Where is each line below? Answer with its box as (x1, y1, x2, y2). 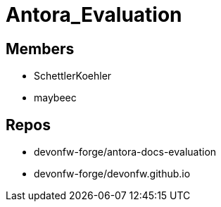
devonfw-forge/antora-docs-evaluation (34, 146, 217, 158)
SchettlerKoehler (34, 70, 112, 82)
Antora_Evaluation (6, 3, 182, 27)
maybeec (34, 92, 77, 104)
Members (6, 39, 75, 58)
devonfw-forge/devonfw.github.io (34, 168, 191, 180)
